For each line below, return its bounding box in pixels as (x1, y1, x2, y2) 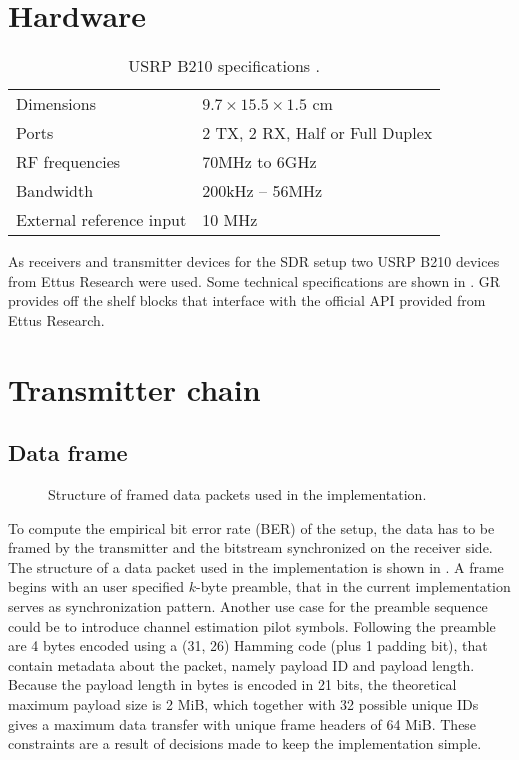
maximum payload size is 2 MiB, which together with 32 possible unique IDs (8, 694, 479, 715)
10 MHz (202, 208, 258, 232)
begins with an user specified (8, 576, 185, 597)
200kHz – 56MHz (202, 179, 323, 203)
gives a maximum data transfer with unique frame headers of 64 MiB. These (8, 713, 477, 734)
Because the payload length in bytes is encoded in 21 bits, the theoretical (8, 674, 457, 695)
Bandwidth (16, 179, 94, 203)
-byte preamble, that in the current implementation (196, 576, 511, 597)
